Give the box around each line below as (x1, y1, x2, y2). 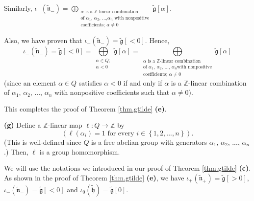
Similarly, (4, 3, 32, 13)
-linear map (48, 120, 82, 130)
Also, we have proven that (4, 35, 82, 45)
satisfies (78, 77, 102, 88)
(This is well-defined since (4, 137, 81, 147)
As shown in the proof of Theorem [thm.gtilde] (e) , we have (4, 172, 184, 182)
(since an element (4, 77, 56, 88)
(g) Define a (4, 120, 41, 130)
